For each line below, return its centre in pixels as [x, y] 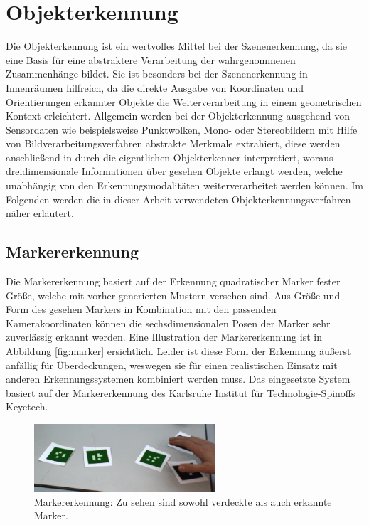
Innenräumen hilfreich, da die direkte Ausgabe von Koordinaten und [155, 87]
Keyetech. [27, 407]
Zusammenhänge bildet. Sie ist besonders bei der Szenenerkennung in [157, 74]
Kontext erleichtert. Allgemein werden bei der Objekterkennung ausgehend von [178, 116]
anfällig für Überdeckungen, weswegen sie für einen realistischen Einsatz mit [172, 365]
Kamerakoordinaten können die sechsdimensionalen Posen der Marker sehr [168, 323]
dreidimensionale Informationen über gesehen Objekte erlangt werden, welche [174, 171]
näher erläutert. [40, 213]
